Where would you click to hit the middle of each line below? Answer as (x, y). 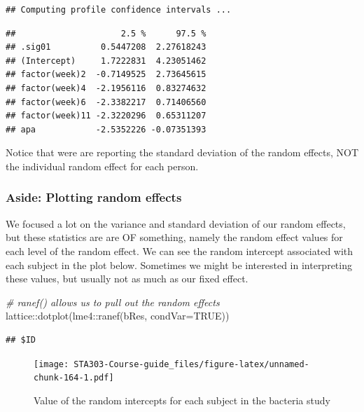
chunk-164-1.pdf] (74, 378)
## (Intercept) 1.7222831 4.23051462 (106, 61)
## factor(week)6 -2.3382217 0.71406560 (106, 102)
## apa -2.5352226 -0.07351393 (106, 129)
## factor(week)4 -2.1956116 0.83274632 (106, 88)
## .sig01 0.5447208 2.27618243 (106, 47)
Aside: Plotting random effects (94, 197)
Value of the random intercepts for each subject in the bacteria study (182, 400)
